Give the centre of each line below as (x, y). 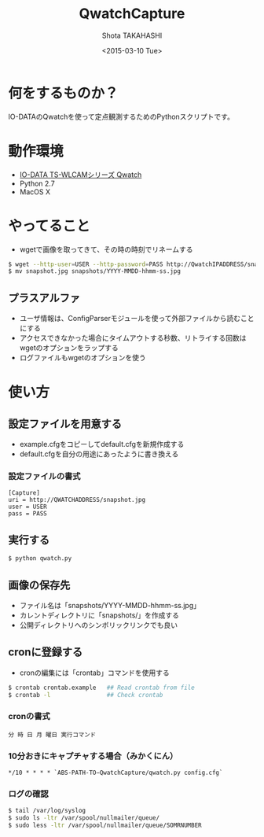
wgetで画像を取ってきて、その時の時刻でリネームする (106, 249)
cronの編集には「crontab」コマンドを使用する (95, 673)
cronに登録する (46, 653)
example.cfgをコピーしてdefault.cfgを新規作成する (102, 444)
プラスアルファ (44, 298)
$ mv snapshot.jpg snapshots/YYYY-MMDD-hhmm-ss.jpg (94, 271)
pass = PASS (27, 514)
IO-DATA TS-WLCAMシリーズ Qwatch (81, 175)
